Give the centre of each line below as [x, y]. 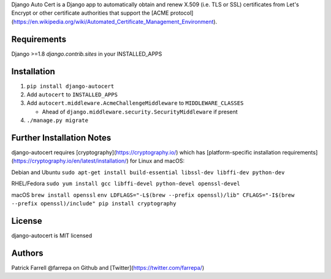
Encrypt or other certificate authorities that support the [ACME [90, 13]
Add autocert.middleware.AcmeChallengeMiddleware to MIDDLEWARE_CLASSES [135, 103]
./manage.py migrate [58, 120]
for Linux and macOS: [157, 161]
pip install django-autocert [70, 86]
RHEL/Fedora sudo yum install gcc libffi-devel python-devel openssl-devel [126, 183]
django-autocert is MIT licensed [52, 235]
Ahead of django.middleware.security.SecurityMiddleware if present [140, 112]
